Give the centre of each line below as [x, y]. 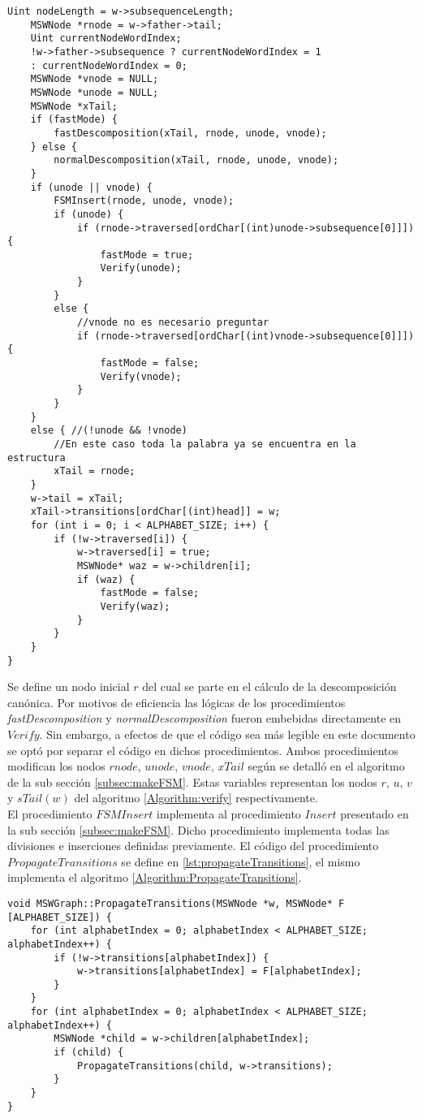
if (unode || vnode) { [91, 187]
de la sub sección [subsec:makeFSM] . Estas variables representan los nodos [192, 781]
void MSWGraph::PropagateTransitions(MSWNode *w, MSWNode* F [176, 903]
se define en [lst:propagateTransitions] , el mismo [241, 861]
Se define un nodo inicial [69, 686]
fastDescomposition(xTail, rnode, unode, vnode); [190, 133]
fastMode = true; [147, 255]
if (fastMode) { [74, 120]
